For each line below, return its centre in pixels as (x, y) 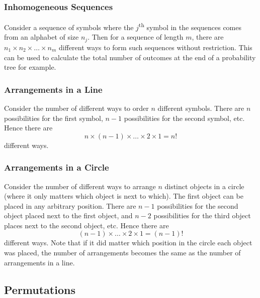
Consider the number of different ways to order (76, 108)
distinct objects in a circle (204, 186)
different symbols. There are (201, 108)
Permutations (40, 289)
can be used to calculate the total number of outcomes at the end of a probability (130, 57)
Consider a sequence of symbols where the (69, 27)
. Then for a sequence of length (136, 37)
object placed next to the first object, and (68, 215)
